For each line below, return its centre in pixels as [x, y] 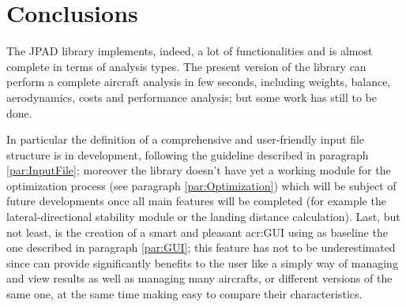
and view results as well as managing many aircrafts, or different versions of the [199, 278]
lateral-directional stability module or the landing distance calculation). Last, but [203, 217]
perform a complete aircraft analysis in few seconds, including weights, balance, [199, 82]
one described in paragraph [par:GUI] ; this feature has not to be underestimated [201, 247]
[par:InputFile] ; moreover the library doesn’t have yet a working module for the [199, 170]
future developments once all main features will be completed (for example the [196, 201]
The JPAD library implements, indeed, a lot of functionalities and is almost [190, 51]
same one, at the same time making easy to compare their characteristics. [184, 294]
